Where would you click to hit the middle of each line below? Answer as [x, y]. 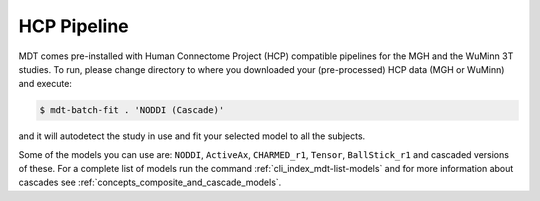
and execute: [45, 84]
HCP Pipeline [73, 26]
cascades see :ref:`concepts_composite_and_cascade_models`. [150, 182]
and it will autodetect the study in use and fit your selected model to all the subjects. [192, 136]
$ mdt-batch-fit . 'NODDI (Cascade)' [132, 110]
